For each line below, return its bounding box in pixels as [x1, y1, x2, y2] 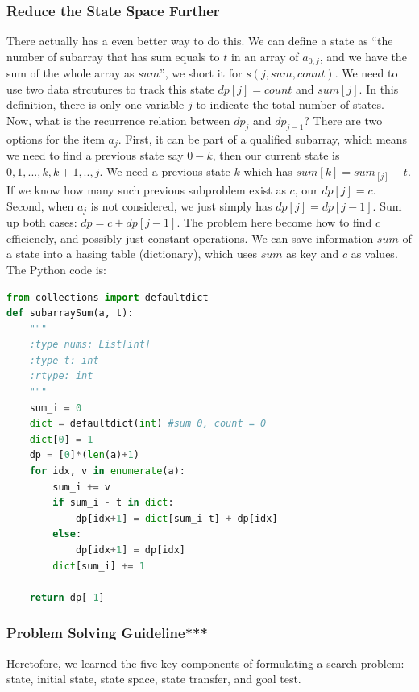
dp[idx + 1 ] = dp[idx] [75, 544, 185, 556]
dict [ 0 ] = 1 [29, 433, 93, 445]
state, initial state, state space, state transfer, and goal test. [6, 670, 301, 687]
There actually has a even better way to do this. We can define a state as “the [6, 32, 393, 49]
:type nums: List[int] [29, 339, 151, 351]
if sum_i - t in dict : [52, 497, 174, 509]
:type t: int [29, 354, 99, 366]
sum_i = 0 [29, 402, 82, 414]
